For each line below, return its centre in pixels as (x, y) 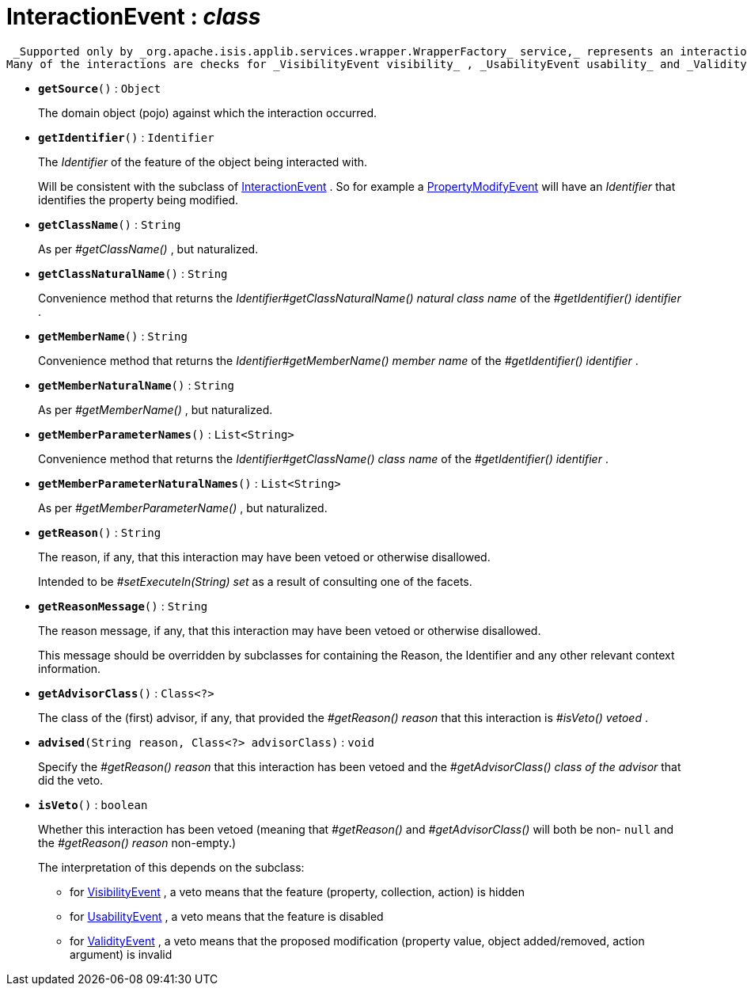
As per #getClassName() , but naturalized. (148, 249)
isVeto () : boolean (93, 804)
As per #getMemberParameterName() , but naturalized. (183, 507)
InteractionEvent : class (134, 17)
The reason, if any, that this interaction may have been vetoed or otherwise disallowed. (264, 557)
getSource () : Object (100, 88)
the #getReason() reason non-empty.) (137, 842)
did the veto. (71, 780)
